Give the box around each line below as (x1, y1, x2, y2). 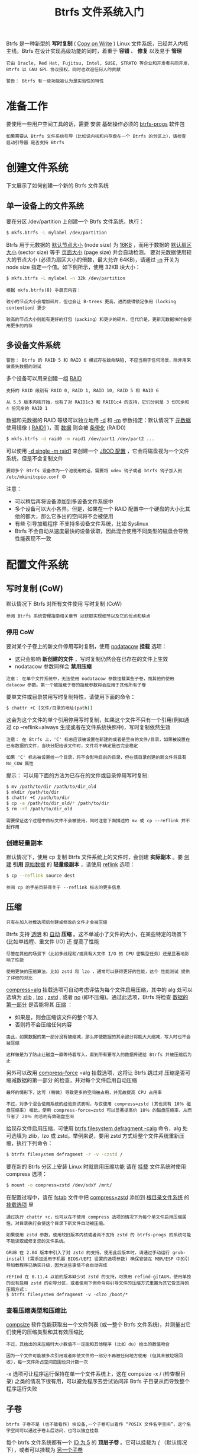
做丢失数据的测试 (6, 364, 42, 370)
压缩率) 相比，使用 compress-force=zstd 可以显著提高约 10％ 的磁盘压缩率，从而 (10, 1107, 192, 1113)
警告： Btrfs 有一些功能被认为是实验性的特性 (6, 78, 105, 84)
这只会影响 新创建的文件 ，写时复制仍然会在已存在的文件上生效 (14, 655, 168, 662)
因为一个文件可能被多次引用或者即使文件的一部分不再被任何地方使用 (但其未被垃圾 (6, 1353, 179, 1358)
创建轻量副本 (6, 839, 43, 847)
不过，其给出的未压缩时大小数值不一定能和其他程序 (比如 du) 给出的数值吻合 (6, 1341, 170, 1347)
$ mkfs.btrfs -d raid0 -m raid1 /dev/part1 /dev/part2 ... (6, 436, 155, 442)
